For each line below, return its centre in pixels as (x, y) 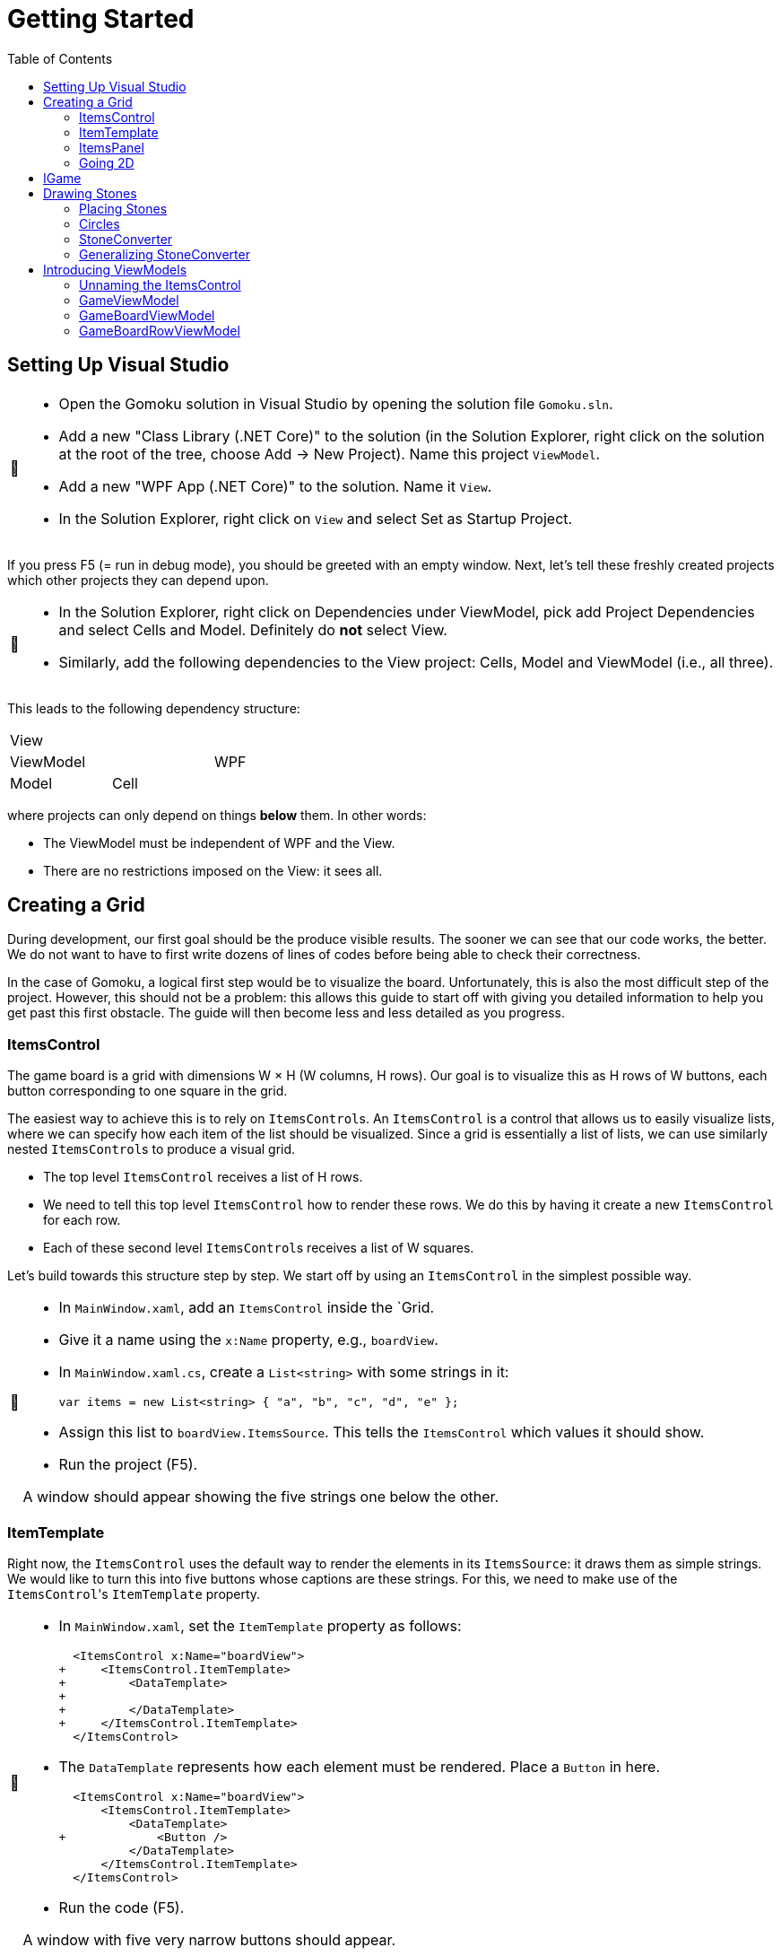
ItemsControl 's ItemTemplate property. (134, 1594)
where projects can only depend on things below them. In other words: (217, 815)
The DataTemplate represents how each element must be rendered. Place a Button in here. (360, 1766)
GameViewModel (129, 300)
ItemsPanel (112, 147)
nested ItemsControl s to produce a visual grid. (152, 1149)
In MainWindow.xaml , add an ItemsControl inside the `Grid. (247, 1308)
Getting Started (101, 19)
